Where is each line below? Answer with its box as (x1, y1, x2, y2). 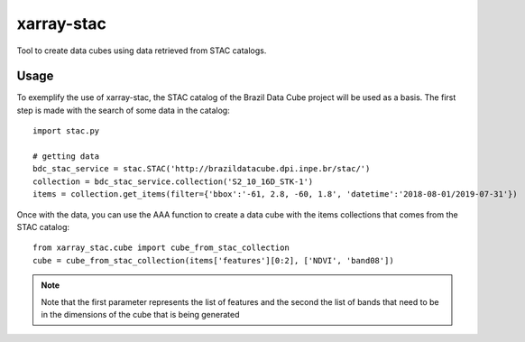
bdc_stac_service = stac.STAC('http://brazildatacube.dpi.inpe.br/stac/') (32, 163, 371, 174)
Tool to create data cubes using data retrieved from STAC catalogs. (16, 45, 267, 56)
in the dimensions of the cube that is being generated (41, 309, 240, 319)
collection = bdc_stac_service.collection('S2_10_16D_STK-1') (32, 176, 314, 187)
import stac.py (32, 126, 100, 136)
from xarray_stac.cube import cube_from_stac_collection (32, 243, 290, 253)
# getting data (32, 152, 100, 162)
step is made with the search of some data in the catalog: (16, 105, 230, 116)
